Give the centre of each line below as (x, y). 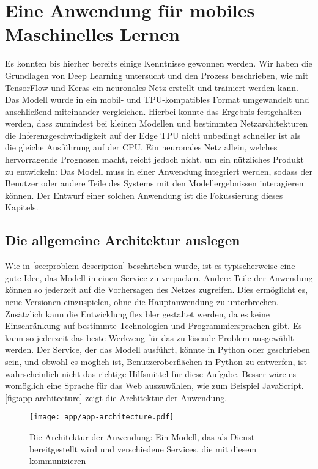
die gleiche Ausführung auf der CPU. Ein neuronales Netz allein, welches (141, 147)
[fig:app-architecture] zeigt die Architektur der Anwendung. (116, 397)
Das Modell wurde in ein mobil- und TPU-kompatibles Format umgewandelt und (157, 99)
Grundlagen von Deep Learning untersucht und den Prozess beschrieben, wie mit (157, 75)
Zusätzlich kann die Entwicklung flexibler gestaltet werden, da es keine (137, 313)
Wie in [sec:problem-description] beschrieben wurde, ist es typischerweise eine (150, 266)
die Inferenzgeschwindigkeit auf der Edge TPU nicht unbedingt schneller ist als (153, 135)
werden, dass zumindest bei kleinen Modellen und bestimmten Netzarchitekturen (157, 123)
